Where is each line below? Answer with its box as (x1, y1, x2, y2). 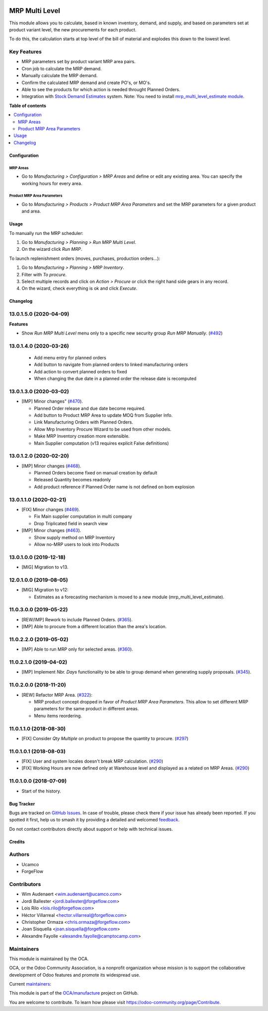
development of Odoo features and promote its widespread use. (9, 972, 140, 978)
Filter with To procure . (21, 271, 67, 277)
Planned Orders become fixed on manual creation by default (34, 470, 157, 476)
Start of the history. (21, 788, 62, 794)
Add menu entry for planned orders (34, 354, 107, 360)
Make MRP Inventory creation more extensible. (34, 433, 130, 439)
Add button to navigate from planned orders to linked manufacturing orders (34, 361, 188, 368)
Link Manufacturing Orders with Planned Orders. (34, 419, 134, 425)
